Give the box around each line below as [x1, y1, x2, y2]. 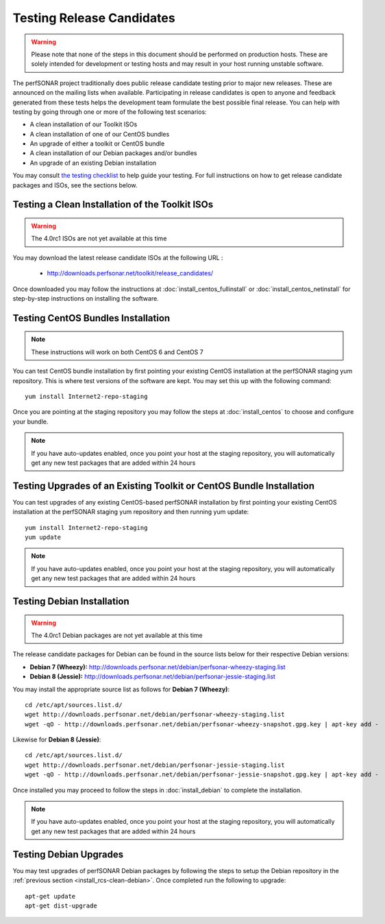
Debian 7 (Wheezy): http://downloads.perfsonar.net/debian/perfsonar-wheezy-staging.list [29, 662, 286, 671]
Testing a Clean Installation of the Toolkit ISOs [12, 199, 214, 211]
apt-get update [25, 892, 76, 900]
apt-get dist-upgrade [25, 901, 97, 910]
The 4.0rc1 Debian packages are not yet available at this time [31, 631, 203, 639]
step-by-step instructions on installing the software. [12, 294, 159, 302]
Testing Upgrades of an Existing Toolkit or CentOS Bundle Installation [12, 480, 315, 492]
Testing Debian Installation [12, 595, 129, 607]
